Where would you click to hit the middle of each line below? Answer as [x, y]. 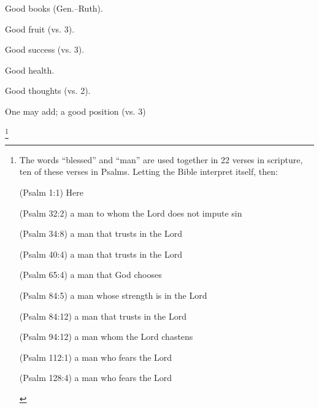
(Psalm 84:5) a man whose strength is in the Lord [113, 295]
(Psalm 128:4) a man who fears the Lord [96, 378]
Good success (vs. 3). [45, 49]
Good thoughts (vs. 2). [48, 90]
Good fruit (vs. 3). [40, 29]
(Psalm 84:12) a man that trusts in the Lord [103, 316]
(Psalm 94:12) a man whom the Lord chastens [106, 337]
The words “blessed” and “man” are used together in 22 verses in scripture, [161, 159]
